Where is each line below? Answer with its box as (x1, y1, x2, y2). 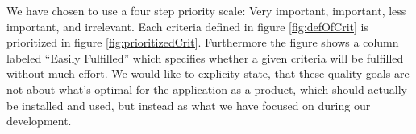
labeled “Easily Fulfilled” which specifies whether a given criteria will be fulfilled (6, 49, 404, 66)
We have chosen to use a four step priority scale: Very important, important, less (6, 2, 406, 18)
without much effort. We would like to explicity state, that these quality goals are (6, 65, 410, 82)
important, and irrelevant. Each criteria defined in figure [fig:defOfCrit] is (6, 18, 369, 35)
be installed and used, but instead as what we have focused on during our (6, 96, 371, 113)
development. (6, 112, 72, 129)
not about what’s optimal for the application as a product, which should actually (6, 80, 407, 97)
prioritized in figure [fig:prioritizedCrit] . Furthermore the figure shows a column (6, 34, 399, 51)
